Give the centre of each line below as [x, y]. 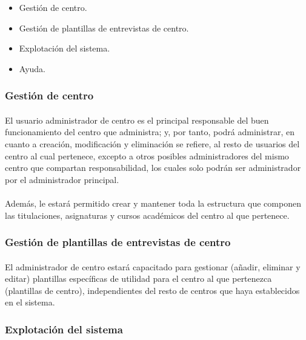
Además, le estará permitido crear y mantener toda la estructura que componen [153, 203]
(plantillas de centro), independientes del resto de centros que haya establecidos [152, 290]
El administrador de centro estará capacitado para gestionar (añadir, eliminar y [153, 266]
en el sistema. [30, 302]
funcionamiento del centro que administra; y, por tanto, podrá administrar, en [150, 132]
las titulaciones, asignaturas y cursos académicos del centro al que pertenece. [147, 215]
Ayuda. [32, 68]
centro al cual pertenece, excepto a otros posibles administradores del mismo [147, 155]
